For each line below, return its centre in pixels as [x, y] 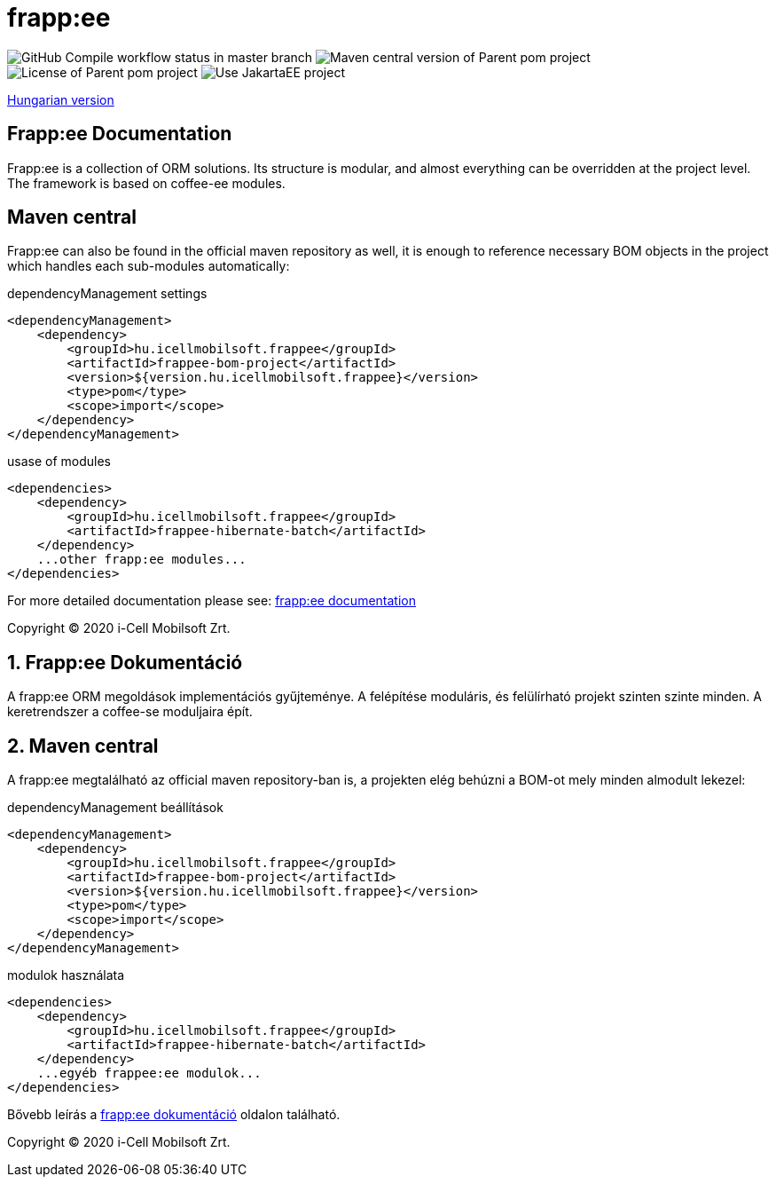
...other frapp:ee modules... [141, 560]
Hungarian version [61, 99]
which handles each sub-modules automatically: [149, 266]
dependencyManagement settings [107, 294]
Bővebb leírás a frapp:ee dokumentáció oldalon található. [174, 1115]
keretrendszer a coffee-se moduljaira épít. [130, 712]
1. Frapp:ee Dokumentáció [125, 662]
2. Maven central [83, 746]
